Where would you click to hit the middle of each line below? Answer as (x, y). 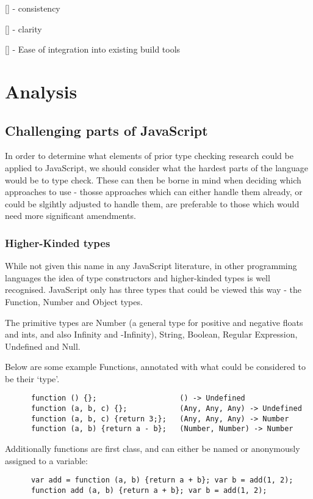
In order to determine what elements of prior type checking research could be (149, 156)
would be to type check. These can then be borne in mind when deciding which (153, 179)
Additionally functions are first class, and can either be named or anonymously (153, 449)
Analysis (41, 91)
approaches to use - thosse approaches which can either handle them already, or (154, 192)
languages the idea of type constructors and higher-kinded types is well (138, 277)
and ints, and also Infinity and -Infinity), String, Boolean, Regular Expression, (151, 334)
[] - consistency (33, 8)
